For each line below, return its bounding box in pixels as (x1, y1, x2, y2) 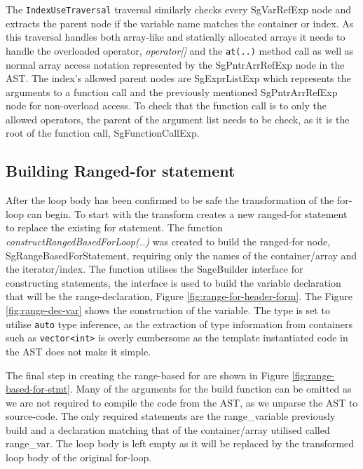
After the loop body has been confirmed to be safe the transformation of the (6, 193, 334, 208)
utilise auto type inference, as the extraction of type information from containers (6, 316, 352, 331)
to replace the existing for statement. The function (6, 220, 223, 235)
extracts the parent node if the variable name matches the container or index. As (6, 15, 354, 30)
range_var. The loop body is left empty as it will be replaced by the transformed (6, 436, 355, 451)
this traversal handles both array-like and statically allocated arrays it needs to (6, 29, 345, 44)
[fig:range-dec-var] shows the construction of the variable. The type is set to (6, 303, 330, 318)
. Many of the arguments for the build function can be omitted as (69, 381, 352, 396)
